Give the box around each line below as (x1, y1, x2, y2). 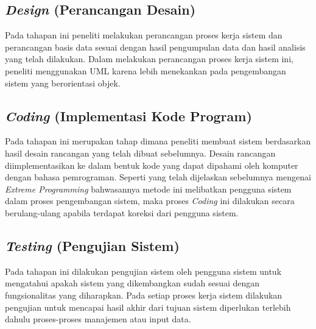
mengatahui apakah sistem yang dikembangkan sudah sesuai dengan (5, 277, 260, 289)
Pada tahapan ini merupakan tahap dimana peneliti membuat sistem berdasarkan (5, 135, 311, 147)
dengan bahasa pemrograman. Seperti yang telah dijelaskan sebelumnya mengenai (5, 171, 311, 183)
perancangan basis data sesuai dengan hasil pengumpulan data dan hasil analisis (5, 40, 306, 53)
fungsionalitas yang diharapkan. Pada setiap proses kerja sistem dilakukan (5, 288, 283, 301)
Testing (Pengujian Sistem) (5, 236, 180, 255)
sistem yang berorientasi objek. (5, 76, 121, 89)
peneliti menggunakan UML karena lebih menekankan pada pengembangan (5, 64, 286, 77)
